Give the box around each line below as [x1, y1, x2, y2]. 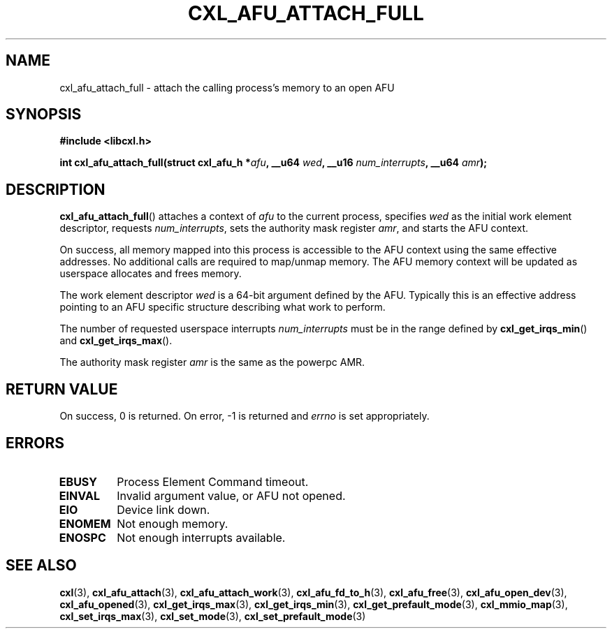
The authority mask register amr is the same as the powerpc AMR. [59, 356, 365, 369]
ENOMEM [59, 516, 111, 531]
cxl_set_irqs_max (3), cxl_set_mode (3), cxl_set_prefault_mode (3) [59, 610, 366, 622]
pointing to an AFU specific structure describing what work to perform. [59, 301, 386, 314]
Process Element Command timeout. [117, 474, 309, 489]
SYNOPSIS [6, 105, 82, 124]
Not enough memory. [117, 516, 228, 531]
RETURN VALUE [6, 380, 118, 398]
